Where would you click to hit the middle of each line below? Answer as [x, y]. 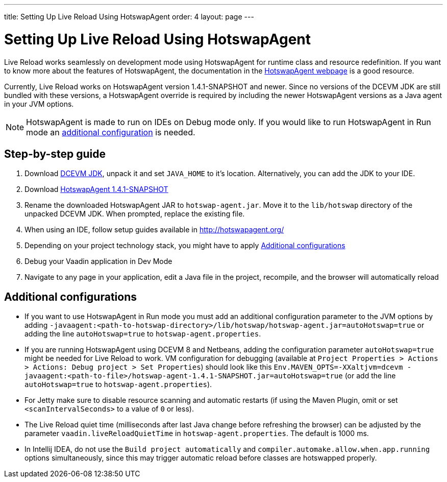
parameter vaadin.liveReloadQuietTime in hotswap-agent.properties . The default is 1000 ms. [197, 433]
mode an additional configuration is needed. [111, 132]
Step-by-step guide [55, 154]
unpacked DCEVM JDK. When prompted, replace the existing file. [135, 214]
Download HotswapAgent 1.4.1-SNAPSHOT [96, 189]
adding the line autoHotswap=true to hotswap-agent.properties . [143, 334]
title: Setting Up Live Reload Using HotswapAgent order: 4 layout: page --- [129, 17]
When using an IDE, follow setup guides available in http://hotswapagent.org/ [154, 230]
